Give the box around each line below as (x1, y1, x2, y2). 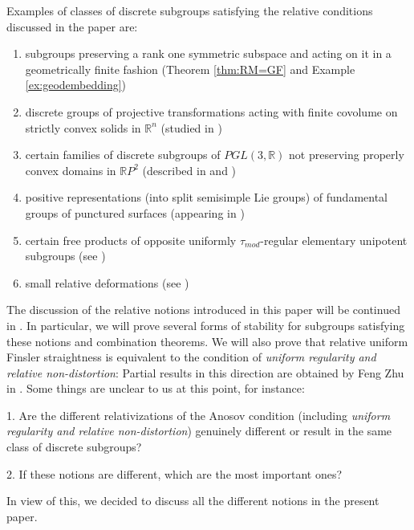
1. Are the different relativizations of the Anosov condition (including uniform (6, 406, 391, 423)
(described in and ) (142, 161, 237, 178)
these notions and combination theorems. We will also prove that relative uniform (6, 332, 408, 349)
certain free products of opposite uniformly (25, 231, 237, 248)
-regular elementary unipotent (260, 231, 408, 248)
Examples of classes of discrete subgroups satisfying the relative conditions (6, 2, 373, 18)
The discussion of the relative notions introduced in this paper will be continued (6, 301, 400, 318)
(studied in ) (160, 119, 222, 136)
